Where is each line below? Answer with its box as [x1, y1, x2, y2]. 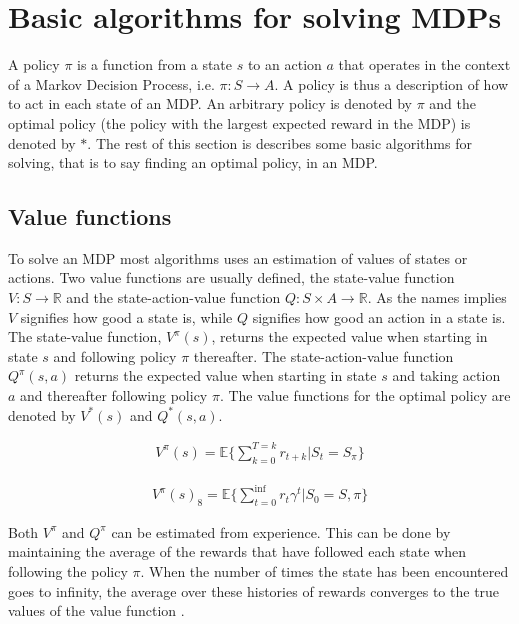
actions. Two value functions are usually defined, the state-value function [8, 267, 455, 288]
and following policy [53, 345, 177, 366]
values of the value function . [8, 600, 185, 621]
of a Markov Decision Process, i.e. [8, 73, 215, 94]
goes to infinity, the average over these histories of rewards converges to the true [8, 580, 500, 601]
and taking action [392, 365, 501, 386]
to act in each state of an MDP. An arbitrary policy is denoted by [8, 93, 412, 114]
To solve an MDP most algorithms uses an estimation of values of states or [8, 247, 468, 268]
